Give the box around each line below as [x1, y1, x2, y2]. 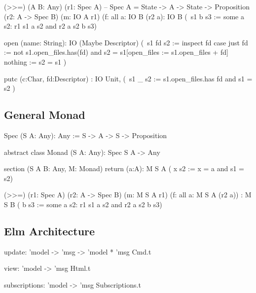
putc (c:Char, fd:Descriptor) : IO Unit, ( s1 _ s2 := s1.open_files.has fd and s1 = [4, 73, 253, 83]
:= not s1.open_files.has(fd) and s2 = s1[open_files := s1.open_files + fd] [4, 47, 228, 57]
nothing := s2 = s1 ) [4, 56, 67, 67]
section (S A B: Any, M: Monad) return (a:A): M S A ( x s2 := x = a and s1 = [4, 163, 245, 174]
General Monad [4, 107, 85, 122]
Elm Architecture [4, 223, 95, 238]
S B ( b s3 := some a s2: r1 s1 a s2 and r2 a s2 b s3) [4, 199, 162, 209]
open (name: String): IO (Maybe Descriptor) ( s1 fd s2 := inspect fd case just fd [4, 37, 248, 47]
